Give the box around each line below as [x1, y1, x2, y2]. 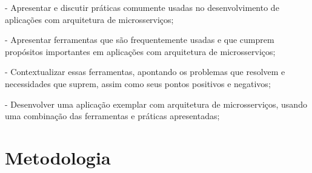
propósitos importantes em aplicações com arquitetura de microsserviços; [5, 45, 276, 57]
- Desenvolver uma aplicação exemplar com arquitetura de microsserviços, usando [5, 97, 307, 110]
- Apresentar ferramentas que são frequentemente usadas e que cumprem [5, 33, 274, 46]
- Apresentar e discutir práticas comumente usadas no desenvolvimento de [5, 1, 279, 13]
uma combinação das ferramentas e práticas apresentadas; [5, 109, 220, 122]
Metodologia [5, 145, 111, 169]
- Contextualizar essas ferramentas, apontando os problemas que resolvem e [5, 65, 285, 78]
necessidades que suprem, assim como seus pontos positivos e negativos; [5, 77, 271, 90]
